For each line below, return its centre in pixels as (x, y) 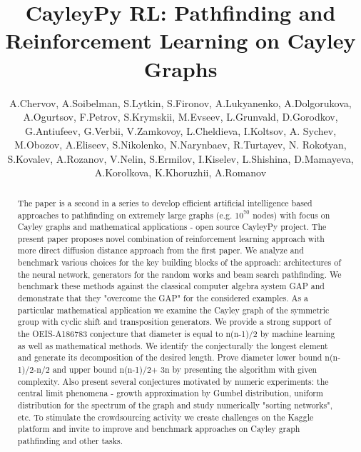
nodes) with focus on (291, 215)
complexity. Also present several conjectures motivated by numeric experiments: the (173, 381)
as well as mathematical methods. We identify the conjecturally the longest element (173, 345)
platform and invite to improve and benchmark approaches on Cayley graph (159, 429)
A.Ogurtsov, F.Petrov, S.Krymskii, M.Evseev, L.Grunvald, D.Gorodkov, (180, 117)
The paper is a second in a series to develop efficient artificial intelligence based (165, 202)
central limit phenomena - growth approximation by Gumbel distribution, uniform (170, 393)
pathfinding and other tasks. (70, 440)
